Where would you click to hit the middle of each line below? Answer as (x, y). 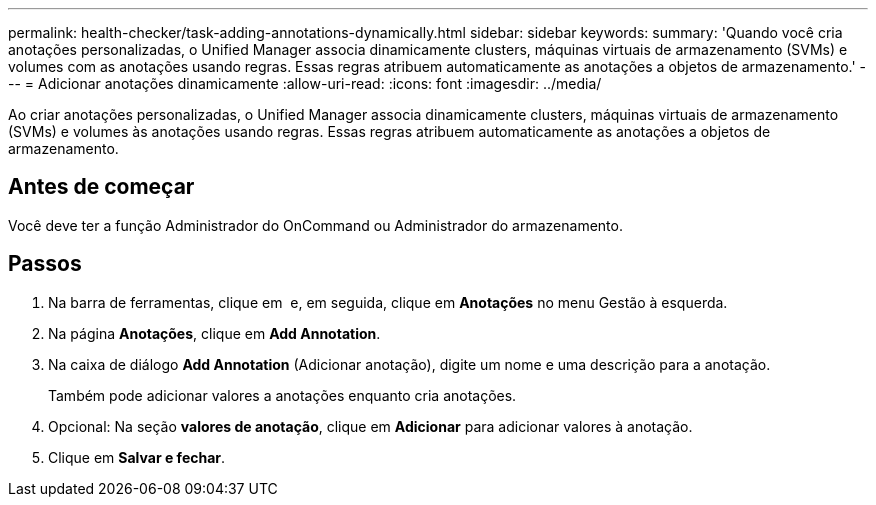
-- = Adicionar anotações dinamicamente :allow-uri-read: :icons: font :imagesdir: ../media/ (305, 83)
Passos (45, 264)
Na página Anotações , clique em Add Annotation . (214, 333)
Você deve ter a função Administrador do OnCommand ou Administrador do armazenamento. (315, 225)
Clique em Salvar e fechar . (137, 457)
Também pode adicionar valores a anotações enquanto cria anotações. (282, 395)
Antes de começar (101, 187)
